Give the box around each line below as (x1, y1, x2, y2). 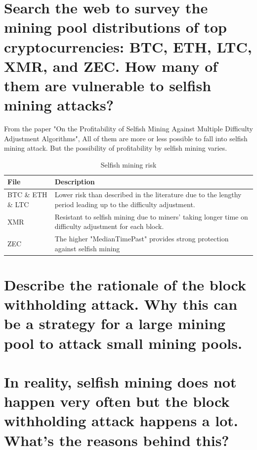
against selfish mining (54, 243, 120, 253)
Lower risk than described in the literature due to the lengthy (54, 189, 242, 200)
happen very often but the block (4, 391, 230, 411)
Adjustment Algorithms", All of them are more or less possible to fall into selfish (4, 133, 248, 143)
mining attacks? (4, 95, 114, 115)
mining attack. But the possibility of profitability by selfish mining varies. (4, 143, 227, 153)
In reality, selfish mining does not (4, 371, 237, 392)
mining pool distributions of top (4, 17, 227, 37)
